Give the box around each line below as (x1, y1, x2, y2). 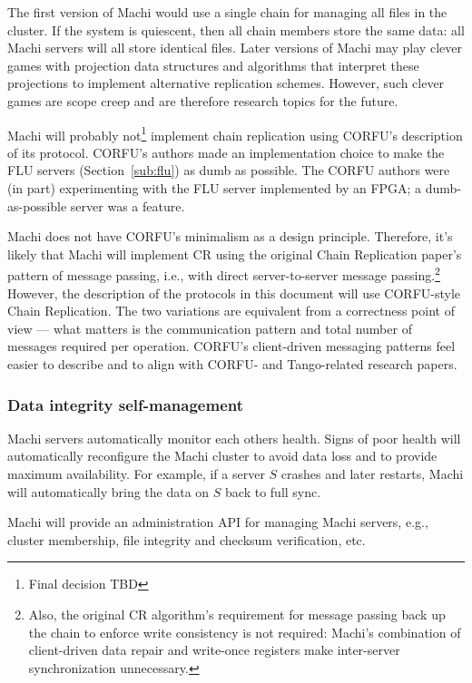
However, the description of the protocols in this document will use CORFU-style (7, 283, 461, 302)
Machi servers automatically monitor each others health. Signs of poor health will (7, 428, 461, 447)
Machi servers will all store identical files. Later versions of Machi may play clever (7, 38, 462, 57)
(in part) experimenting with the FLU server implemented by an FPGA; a (7, 179, 422, 197)
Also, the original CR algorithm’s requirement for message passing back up (28, 604, 446, 623)
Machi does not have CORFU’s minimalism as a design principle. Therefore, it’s (7, 227, 453, 246)
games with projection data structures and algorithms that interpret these (7, 55, 419, 74)
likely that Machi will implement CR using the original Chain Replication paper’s (7, 244, 462, 263)
